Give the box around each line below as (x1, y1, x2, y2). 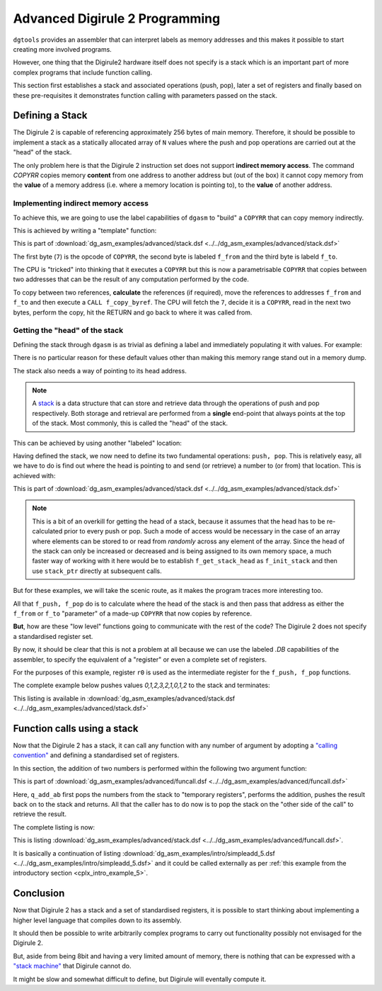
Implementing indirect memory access (13, 198, 149, 208)
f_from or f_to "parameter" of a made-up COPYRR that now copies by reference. (13, 609, 253, 618)
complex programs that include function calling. (13, 68, 152, 77)
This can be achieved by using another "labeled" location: (13, 438, 182, 447)
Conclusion (13, 888, 65, 900)
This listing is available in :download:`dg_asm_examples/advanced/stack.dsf (13, 694, 236, 703)
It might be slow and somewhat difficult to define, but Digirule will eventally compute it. (13, 975, 267, 983)
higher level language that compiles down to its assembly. (13, 916, 182, 924)
